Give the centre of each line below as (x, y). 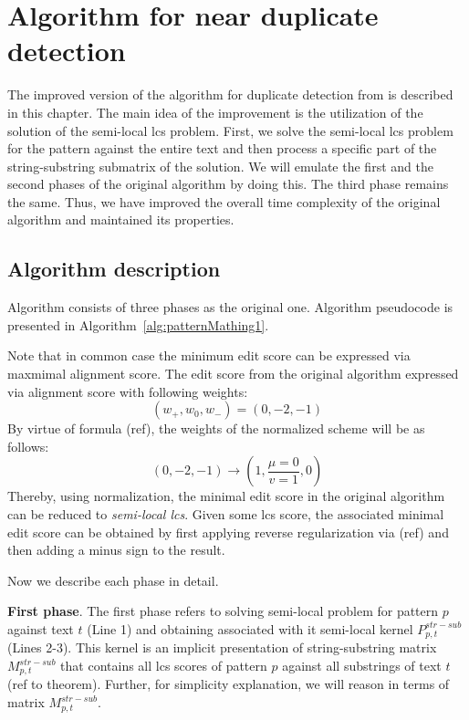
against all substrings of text (362, 666)
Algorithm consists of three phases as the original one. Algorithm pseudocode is (230, 307)
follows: (28, 446)
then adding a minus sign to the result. (116, 550)
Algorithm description (114, 269)
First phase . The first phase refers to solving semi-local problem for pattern (223, 611)
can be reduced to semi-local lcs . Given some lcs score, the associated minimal (226, 514)
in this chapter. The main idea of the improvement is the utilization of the (215, 112)
